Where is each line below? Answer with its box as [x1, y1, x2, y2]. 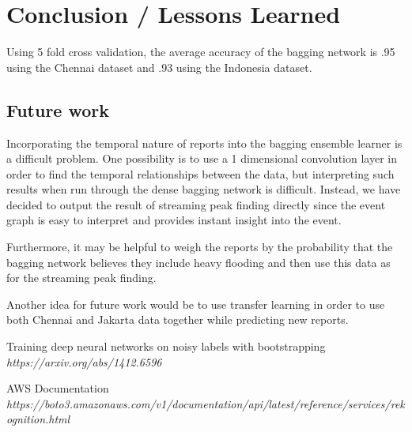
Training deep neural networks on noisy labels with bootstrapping [6, 338, 326, 355]
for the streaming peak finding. [6, 269, 157, 286]
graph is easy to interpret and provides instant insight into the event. [6, 212, 342, 228]
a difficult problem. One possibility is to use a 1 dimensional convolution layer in [6, 150, 397, 167]
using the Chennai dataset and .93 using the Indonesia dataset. [6, 58, 312, 75]
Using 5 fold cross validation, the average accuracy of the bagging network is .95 [6, 43, 395, 60]
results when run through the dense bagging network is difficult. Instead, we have [6, 181, 401, 197]
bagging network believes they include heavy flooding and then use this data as [6, 254, 391, 270]
